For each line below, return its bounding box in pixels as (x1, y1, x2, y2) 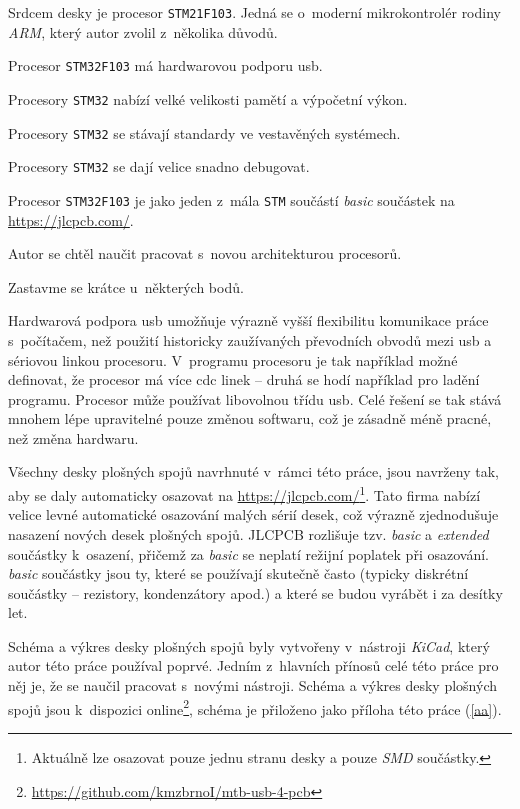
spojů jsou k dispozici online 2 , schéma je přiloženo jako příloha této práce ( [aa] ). (8, 695, 502, 719)
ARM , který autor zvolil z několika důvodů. (8, 21, 278, 42)
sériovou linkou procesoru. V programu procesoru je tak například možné (8, 349, 458, 370)
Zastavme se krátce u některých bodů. (8, 276, 244, 297)
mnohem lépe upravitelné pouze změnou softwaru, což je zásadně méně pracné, (8, 408, 492, 429)
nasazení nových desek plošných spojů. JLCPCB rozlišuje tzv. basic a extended (8, 523, 489, 544)
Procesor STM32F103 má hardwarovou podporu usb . (8, 55, 323, 76)
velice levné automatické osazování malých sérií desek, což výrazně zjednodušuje (8, 504, 499, 525)
